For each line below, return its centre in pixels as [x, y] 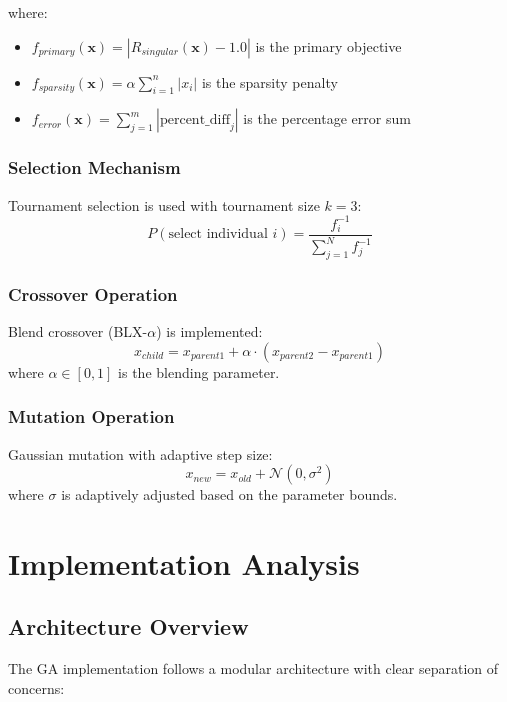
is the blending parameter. [199, 371]
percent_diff [194, 120]
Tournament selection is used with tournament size [164, 204]
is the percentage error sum [327, 118]
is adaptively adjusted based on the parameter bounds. [229, 494]
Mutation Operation [91, 416]
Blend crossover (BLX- [78, 331]
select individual [218, 234]
